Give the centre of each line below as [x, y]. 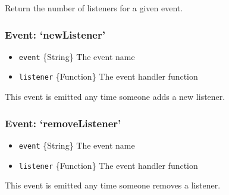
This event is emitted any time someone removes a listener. [113, 185]
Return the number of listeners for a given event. [94, 8]
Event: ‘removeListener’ [63, 123]
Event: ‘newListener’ [55, 34]
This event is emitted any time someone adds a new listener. [115, 97]
